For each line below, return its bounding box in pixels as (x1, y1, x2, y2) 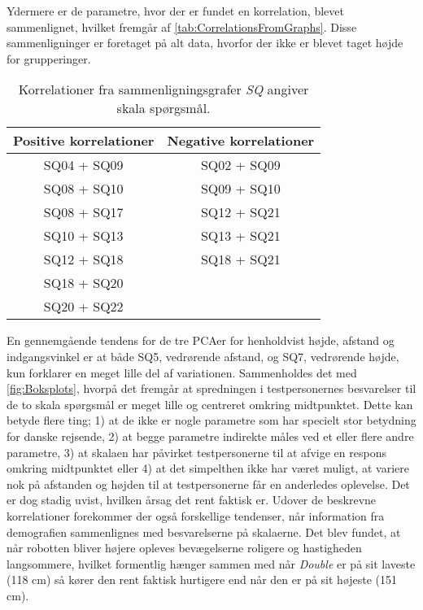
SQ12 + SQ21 (200, 203, 281, 222)
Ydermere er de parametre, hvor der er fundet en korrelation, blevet (7, 2, 344, 19)
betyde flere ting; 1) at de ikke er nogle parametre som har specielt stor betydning (7, 412, 416, 429)
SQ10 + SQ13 (43, 226, 124, 246)
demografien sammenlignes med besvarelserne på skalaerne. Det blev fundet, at (7, 523, 401, 540)
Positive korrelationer (13, 131, 155, 150)
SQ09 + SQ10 (200, 179, 281, 198)
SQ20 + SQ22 (43, 297, 124, 316)
